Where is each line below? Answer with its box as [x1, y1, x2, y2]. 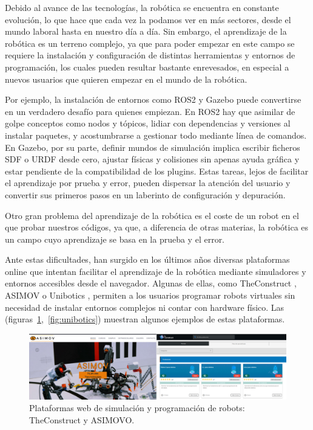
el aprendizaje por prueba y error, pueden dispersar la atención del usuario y [5, 176, 291, 189]
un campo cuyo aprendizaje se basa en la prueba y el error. [5, 232, 225, 245]
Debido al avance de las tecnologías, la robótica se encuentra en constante [5, 1, 279, 13]
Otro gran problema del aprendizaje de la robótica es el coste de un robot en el [5, 209, 299, 221]
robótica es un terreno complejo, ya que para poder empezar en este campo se [5, 36, 295, 49]
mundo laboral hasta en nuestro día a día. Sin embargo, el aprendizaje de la [5, 25, 287, 38]
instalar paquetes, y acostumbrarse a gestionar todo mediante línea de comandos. [5, 128, 307, 141]
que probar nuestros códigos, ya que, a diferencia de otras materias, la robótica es [5, 221, 309, 234]
